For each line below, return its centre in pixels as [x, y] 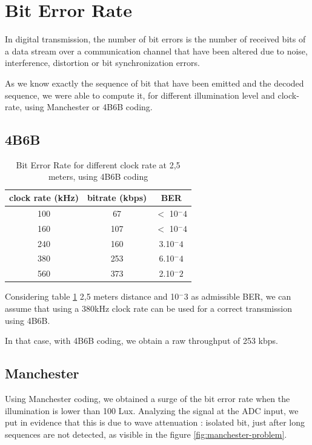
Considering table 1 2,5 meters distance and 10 [92, 296]
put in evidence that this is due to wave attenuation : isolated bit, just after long [155, 422]
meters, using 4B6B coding [98, 176]
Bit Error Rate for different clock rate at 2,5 [98, 164]
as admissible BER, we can [241, 296]
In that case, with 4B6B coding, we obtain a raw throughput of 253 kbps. [141, 341]
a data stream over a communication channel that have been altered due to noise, [156, 51]
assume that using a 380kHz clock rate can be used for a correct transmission [148, 308]
